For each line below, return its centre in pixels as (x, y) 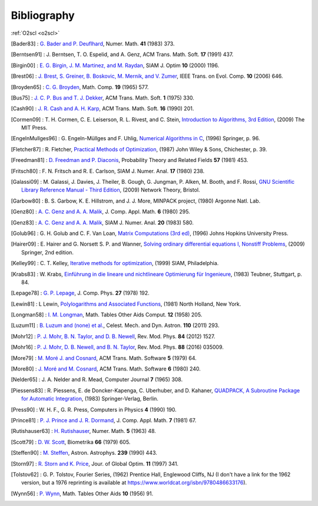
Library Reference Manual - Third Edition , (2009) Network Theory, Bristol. (111, 190)
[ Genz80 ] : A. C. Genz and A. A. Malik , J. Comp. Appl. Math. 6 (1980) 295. (101, 211)
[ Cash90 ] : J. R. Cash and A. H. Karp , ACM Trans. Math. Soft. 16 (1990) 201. (102, 108)
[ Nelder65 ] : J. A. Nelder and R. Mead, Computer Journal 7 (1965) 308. (97, 379)
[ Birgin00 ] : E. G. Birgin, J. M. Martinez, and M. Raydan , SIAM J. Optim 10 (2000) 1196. (115, 65)
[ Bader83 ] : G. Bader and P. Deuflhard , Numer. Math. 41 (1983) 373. (93, 44)
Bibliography (43, 15)
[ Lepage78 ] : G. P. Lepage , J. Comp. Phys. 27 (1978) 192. (80, 293)
